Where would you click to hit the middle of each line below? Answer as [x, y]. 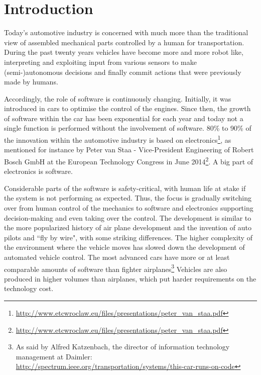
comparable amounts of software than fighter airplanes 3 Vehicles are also [116, 268]
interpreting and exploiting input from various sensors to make [100, 62]
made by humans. [31, 82]
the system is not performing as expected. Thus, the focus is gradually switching [128, 198]
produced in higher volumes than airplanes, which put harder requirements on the [130, 278]
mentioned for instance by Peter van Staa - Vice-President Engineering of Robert [129, 150]
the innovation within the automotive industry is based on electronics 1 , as [118, 139]
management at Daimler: [54, 356]
